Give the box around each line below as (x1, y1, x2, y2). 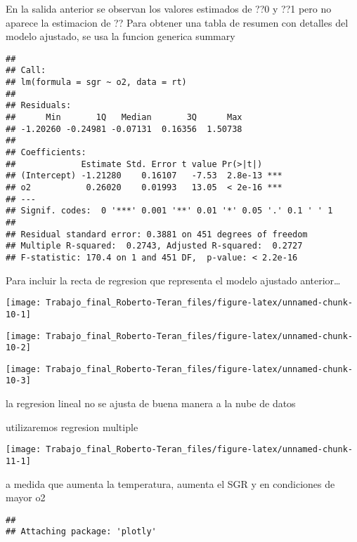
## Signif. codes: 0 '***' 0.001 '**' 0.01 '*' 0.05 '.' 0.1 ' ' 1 (6, 206, 333, 216)
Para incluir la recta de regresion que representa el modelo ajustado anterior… (6, 272, 341, 287)
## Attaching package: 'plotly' (6, 527, 157, 537)
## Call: (6, 65, 46, 76)
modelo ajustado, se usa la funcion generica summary (6, 29, 235, 44)
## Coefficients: (6, 147, 86, 158)
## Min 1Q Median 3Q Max (6, 112, 242, 123)
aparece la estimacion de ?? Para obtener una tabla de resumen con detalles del (6, 15, 349, 29)
